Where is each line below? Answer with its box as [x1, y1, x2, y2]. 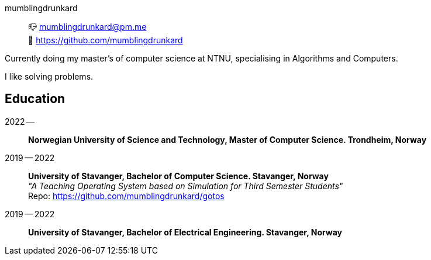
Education [5, 91, 65, 107]
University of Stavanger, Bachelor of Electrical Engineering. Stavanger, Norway [28, 227, 342, 237]
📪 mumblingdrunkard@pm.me [28, 22, 147, 32]
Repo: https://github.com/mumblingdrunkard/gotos [28, 190, 225, 201]
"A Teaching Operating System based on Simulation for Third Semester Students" [28, 180, 343, 191]
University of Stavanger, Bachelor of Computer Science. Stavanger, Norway [28, 170, 329, 181]
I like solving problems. [5, 71, 94, 81]
